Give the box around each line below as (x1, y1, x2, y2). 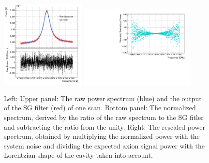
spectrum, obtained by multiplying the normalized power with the (4, 131, 200, 141)
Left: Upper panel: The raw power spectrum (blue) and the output (4, 93, 202, 103)
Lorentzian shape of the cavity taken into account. (4, 150, 153, 160)
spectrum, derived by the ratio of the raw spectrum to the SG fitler (4, 112, 204, 122)
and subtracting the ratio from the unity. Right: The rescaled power (4, 121, 205, 132)
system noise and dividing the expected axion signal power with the (4, 140, 205, 150)
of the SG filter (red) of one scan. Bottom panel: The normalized (4, 103, 196, 113)
